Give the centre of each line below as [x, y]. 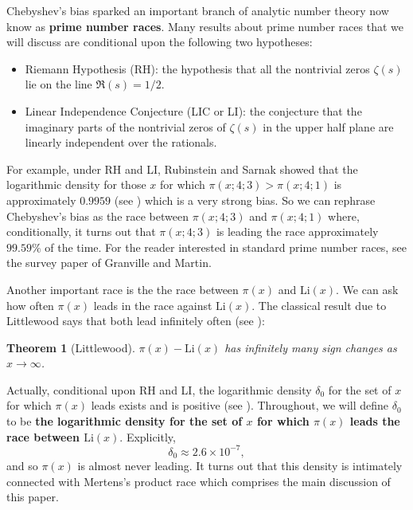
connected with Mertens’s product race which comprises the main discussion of [199, 481]
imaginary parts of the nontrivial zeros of [125, 126]
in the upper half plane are [328, 126]
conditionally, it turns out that [81, 231]
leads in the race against [153, 305]
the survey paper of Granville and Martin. [109, 263]
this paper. [33, 497]
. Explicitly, [148, 436]
